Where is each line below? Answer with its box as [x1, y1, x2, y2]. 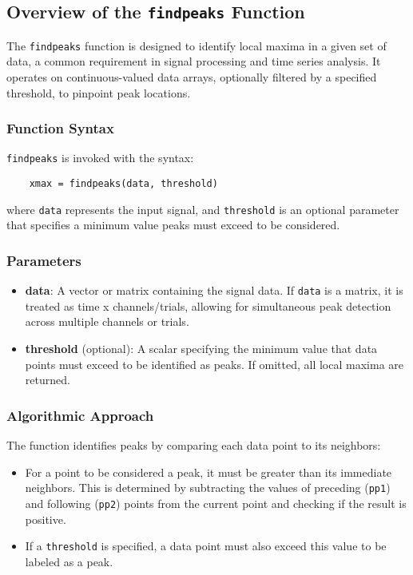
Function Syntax [6, 118, 114, 138]
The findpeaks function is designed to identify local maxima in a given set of [6, 37, 387, 54]
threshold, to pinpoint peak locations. [6, 84, 191, 101]
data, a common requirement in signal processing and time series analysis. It [6, 53, 381, 69]
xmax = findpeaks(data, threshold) [29, 178, 218, 190]
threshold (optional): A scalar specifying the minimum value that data [25, 340, 378, 357]
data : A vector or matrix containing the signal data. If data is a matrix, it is [25, 282, 403, 299]
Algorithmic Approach [6, 405, 154, 425]
